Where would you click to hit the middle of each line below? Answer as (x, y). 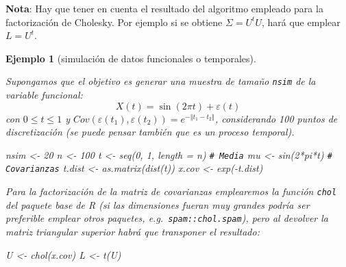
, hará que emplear (301, 22)
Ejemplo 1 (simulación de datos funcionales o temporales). (131, 58)
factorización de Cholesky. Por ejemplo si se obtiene (114, 22)
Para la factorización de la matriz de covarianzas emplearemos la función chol (171, 191)
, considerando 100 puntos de (276, 118)
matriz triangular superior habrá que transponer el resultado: (133, 232)
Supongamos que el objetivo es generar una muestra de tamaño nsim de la (161, 81)
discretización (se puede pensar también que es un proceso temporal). (150, 132)
